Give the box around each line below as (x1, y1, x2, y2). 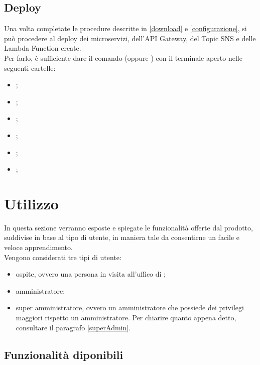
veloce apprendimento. (4, 242, 73, 253)
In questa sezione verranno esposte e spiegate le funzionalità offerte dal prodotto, (4, 222, 253, 232)
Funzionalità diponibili (4, 346, 123, 362)
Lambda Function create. (4, 43, 81, 53)
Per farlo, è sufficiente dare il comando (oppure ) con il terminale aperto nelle (4, 52, 242, 63)
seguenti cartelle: (4, 62, 56, 73)
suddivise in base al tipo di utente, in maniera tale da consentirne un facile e (4, 232, 239, 242)
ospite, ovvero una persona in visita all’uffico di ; (16, 269, 166, 279)
